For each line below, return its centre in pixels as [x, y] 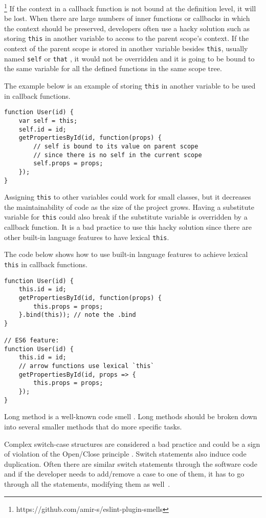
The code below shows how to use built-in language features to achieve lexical [126, 254]
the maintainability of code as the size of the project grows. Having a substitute [129, 207]
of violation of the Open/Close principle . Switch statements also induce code [125, 454]
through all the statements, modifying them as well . [87, 483]
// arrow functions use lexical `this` [86, 366]
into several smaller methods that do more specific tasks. [93, 426]
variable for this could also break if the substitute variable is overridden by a [126, 217]
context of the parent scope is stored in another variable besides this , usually [126, 48]
